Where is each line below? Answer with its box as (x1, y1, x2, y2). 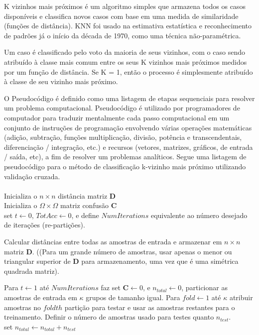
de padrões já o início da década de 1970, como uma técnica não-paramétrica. (4, 30, 241, 40)
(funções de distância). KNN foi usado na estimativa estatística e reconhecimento (4, 20, 252, 31)
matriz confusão (60, 200, 109, 211)
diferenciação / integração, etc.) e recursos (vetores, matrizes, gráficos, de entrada (4, 141, 253, 152)
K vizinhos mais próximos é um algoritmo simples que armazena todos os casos (4, 1, 246, 11)
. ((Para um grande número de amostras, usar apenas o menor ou (32, 246, 232, 256)
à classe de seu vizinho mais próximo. (4, 76, 118, 87)
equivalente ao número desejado (150, 210, 248, 220)
